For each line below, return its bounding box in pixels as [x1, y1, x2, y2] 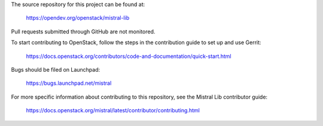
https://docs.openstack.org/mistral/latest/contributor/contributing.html [26, 107, 200, 114]
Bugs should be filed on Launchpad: [11, 66, 100, 73]
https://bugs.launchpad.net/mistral [26, 79, 112, 87]
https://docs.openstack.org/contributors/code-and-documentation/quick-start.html [26, 53, 231, 60]
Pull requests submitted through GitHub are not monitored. [11, 27, 156, 35]
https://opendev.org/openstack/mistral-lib [26, 14, 130, 21]
